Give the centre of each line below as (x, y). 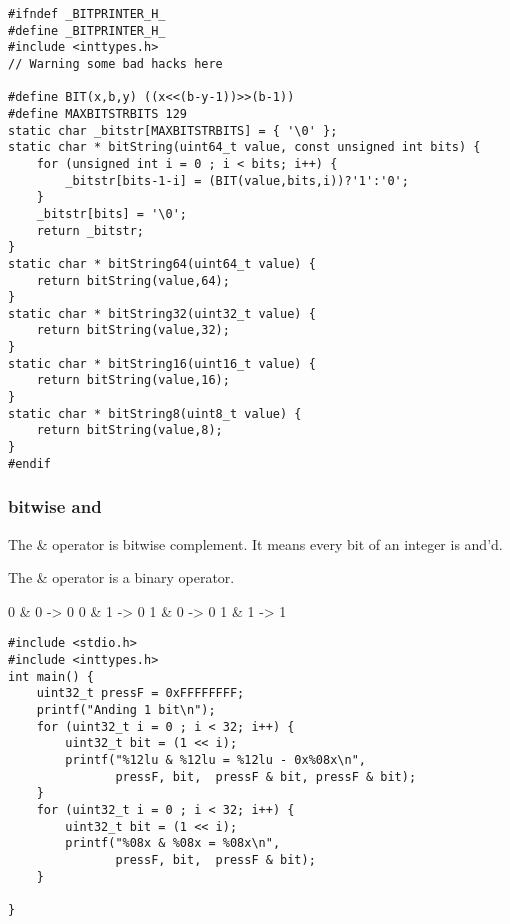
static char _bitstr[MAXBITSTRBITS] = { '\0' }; (173, 130)
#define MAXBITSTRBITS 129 (97, 113)
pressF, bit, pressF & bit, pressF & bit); (266, 776)
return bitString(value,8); (129, 430)
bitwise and (55, 506)
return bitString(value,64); (133, 280)
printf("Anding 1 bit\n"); (126, 710)
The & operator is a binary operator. (121, 577)
